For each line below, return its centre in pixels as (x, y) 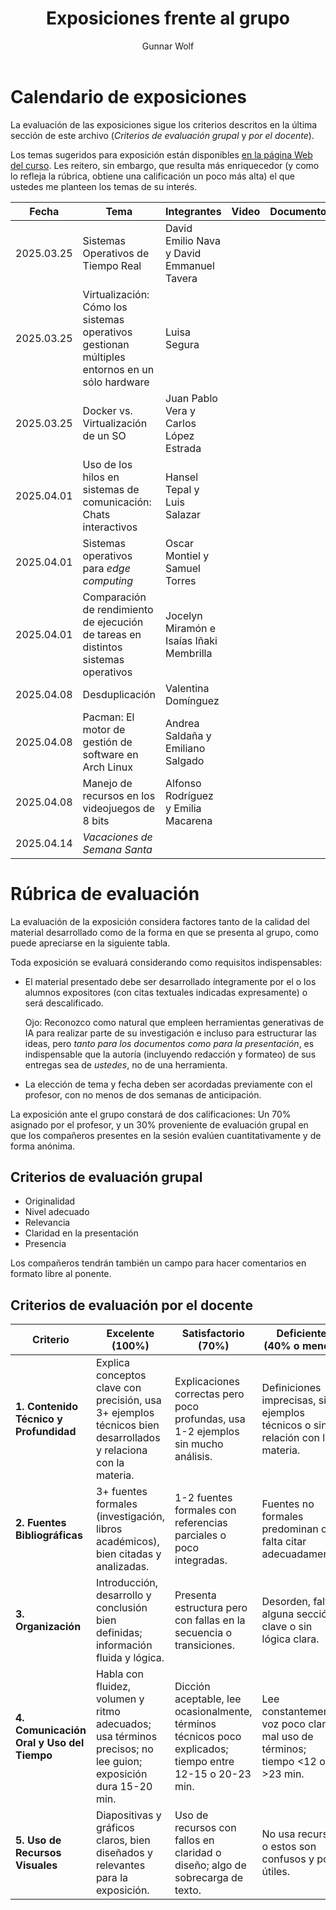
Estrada (183, 448)
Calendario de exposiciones (128, 96)
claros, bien (123, 1840)
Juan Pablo (191, 398)
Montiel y (187, 555)
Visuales (36, 1865)
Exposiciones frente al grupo (168, 18)
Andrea (182, 723)
